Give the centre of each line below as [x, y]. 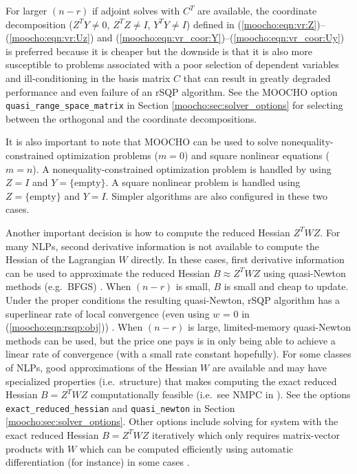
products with [35, 448]
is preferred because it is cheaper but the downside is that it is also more [159, 51]
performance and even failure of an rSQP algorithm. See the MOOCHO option [172, 91]
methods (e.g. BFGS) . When [68, 286]
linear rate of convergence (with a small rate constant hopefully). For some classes [178, 354]
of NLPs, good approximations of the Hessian [101, 367]
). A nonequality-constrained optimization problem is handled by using [182, 168]
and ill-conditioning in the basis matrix [88, 78]
